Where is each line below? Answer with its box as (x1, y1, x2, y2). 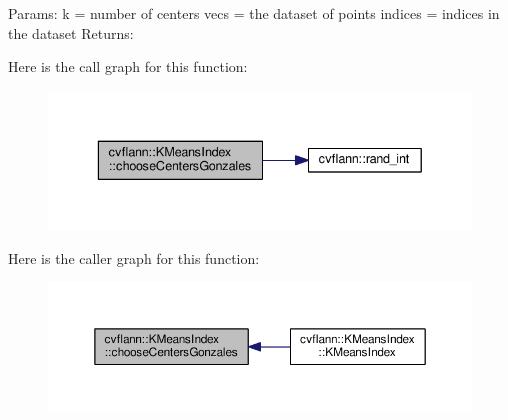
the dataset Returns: (8, 22, 134, 43)
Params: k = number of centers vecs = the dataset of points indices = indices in (8, 3, 500, 23)
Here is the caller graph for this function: (8, 247, 260, 268)
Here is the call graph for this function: (8, 56, 248, 77)
